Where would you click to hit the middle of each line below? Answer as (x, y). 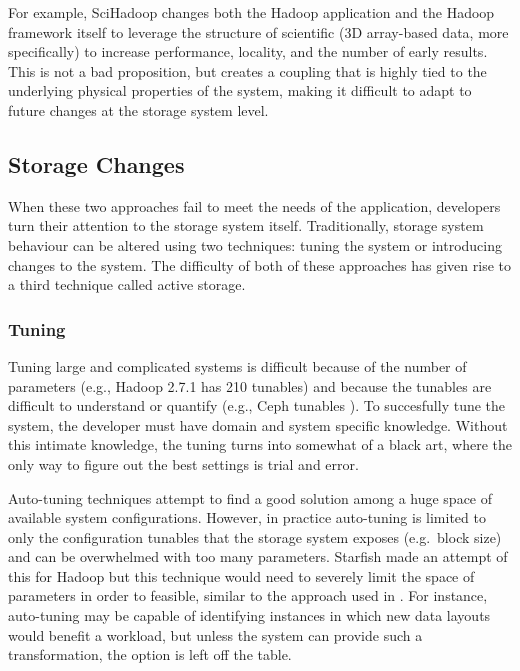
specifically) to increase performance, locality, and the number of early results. (248, 51)
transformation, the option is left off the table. (150, 654)
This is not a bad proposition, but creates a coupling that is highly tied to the (247, 70)
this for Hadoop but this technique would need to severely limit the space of (241, 575)
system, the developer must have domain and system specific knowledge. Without (258, 424)
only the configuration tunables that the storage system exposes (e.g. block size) (255, 536)
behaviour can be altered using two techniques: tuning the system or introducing (255, 244)
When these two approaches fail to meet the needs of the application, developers (254, 205)
